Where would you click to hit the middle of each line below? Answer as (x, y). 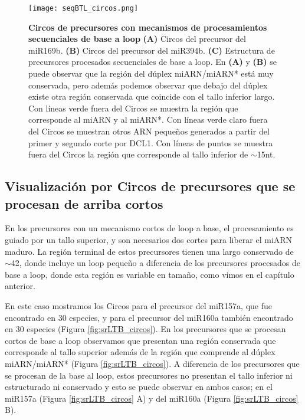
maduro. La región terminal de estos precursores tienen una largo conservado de (149, 251)
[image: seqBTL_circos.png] (83, 8)
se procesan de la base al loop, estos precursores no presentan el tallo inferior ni (149, 375)
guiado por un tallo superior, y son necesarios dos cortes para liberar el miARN (149, 239)
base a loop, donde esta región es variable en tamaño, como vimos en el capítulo (150, 274)
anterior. (20, 286)
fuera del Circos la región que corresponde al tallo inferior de (138, 154)
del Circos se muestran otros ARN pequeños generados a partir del (149, 131)
